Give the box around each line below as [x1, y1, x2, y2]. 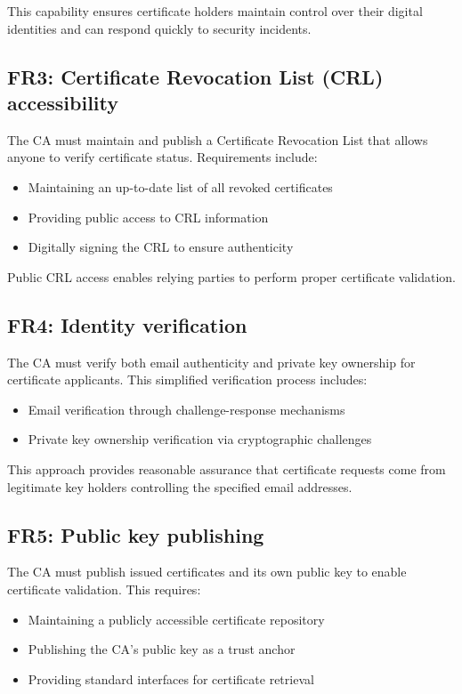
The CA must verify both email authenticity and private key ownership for [7, 352, 416, 371]
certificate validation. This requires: [7, 579, 201, 598]
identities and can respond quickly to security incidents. [7, 19, 312, 37]
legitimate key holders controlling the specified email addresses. [7, 477, 353, 496]
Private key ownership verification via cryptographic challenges [28, 430, 372, 448]
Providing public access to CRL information [28, 207, 269, 226]
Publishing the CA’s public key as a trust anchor [28, 640, 296, 658]
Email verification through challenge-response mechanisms [28, 399, 345, 418]
